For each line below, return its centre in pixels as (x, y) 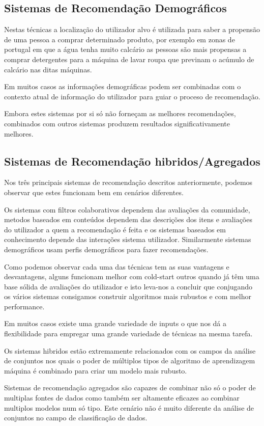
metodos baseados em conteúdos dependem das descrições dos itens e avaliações (128, 219)
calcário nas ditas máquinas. (48, 69)
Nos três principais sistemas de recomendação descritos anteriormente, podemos (128, 182)
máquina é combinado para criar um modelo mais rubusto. (96, 370)
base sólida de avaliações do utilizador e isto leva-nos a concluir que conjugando (128, 286)
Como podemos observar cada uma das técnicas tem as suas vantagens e (117, 266)
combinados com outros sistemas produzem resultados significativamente (117, 123)
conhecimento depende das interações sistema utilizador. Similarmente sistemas (128, 239)
